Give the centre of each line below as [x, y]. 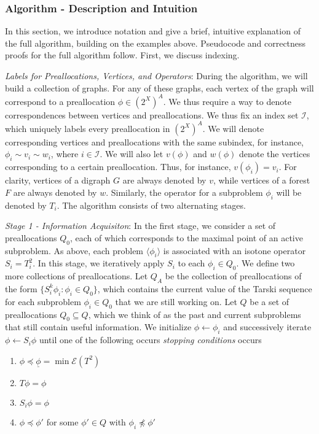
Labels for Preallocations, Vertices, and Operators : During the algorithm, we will [156, 76]
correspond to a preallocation [60, 101]
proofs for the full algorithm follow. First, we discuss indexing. [122, 55]
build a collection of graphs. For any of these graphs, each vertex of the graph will [159, 87]
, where [65, 154]
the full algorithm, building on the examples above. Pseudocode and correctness [156, 43]
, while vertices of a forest [262, 180]
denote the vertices [274, 154]
